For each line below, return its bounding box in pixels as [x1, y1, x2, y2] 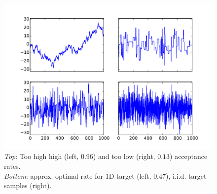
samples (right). [4, 180, 52, 191]
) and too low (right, [93, 151, 155, 161]
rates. [4, 161, 21, 171]
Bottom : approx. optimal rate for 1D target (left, [4, 170, 151, 181]
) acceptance [170, 151, 208, 161]
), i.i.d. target [166, 170, 207, 181]
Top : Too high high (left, [4, 151, 79, 161]
